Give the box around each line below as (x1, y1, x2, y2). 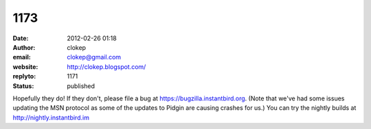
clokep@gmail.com (67, 53, 122, 61)
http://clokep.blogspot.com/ (67, 62, 146, 71)
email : (12, 53, 31, 61)
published (67, 82, 95, 90)
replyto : (12, 72, 36, 81)
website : (12, 62, 38, 71)
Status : (12, 82, 34, 90)
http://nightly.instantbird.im (12, 113, 89, 121)
